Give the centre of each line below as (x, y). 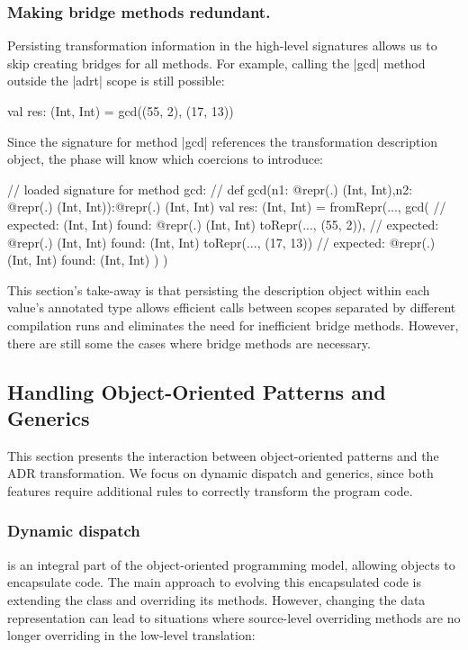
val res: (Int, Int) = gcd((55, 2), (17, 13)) (121, 111)
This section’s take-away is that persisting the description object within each (219, 289)
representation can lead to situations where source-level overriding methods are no (234, 617)
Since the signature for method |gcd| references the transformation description (223, 141)
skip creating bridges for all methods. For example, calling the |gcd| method (216, 63)
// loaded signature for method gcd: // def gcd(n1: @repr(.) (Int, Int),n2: (210, 189)
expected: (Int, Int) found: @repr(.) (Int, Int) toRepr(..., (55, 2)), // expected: (223, 224)
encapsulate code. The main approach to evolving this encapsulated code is (214, 582)
